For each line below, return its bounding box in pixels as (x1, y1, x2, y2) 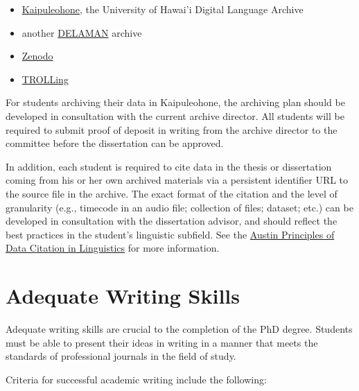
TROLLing (21, 71, 69, 86)
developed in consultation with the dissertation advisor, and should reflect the (6, 214, 338, 228)
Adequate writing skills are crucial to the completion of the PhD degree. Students (6, 322, 353, 336)
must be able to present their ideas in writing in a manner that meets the (6, 335, 318, 349)
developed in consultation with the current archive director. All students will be (6, 108, 344, 123)
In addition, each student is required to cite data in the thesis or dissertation (6, 159, 332, 173)
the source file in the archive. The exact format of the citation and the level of (6, 186, 338, 200)
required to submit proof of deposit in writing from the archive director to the (6, 122, 338, 137)
